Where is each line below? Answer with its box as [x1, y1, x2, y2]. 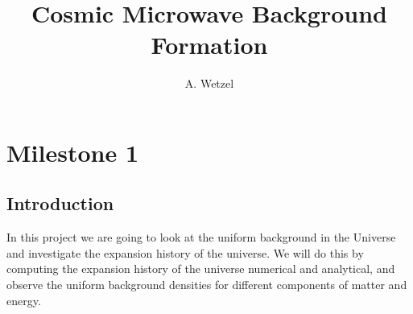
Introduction [6, 191, 114, 216]
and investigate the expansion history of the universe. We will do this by [6, 244, 364, 261]
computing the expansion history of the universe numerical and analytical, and [6, 260, 395, 277]
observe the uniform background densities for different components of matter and [6, 276, 407, 293]
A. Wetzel [184, 75, 234, 92]
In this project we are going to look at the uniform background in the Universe [6, 229, 396, 246]
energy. [6, 291, 41, 308]
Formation [151, 28, 268, 61]
